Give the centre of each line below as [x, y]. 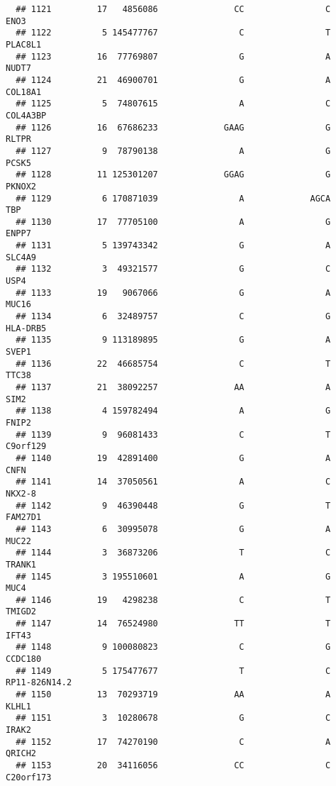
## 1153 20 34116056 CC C [173, 765]
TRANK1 [21, 564]
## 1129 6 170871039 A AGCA [173, 198]
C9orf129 [26, 447]
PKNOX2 [21, 186]
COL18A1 [24, 92]
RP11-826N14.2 [39, 683]
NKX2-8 [21, 493]
